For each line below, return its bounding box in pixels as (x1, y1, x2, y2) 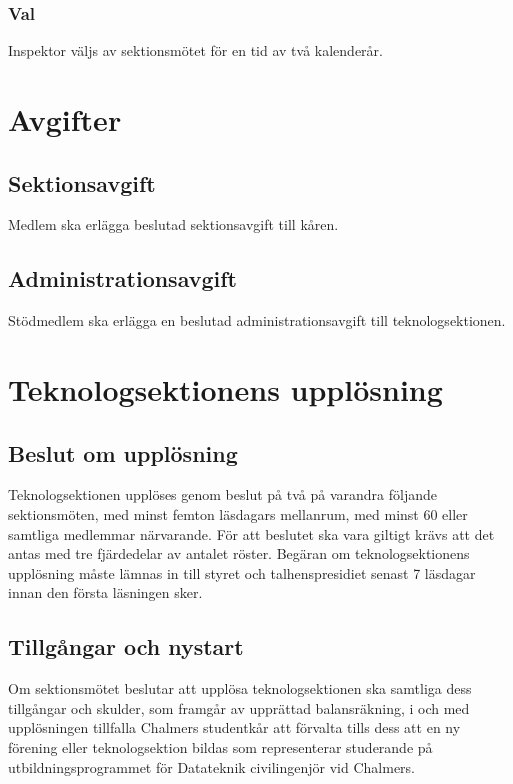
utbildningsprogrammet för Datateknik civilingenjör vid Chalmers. (8, 756, 416, 777)
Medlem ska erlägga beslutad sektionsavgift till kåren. (8, 214, 339, 235)
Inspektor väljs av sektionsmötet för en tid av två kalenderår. (8, 40, 383, 61)
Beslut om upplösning (8, 437, 238, 468)
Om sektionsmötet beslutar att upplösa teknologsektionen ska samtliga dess (8, 678, 472, 699)
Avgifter (8, 99, 122, 139)
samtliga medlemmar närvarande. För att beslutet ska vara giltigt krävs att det (8, 523, 495, 544)
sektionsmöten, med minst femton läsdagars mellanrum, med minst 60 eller (8, 503, 468, 524)
